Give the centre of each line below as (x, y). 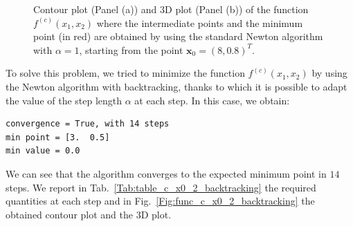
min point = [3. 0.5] (58, 137)
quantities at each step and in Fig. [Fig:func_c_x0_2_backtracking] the (160, 201)
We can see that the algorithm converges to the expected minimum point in (166, 173)
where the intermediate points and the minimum (200, 22)
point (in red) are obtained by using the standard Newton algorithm (178, 36)
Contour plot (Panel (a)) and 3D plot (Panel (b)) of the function (171, 9)
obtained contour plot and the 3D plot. (89, 214)
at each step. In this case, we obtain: (212, 100)
